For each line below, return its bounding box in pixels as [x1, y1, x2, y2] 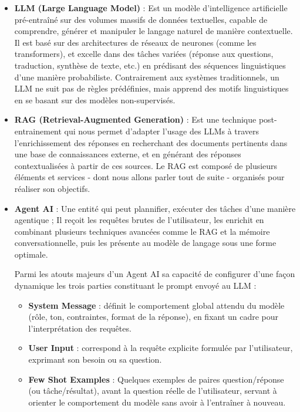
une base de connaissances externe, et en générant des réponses [14, 148, 241, 160]
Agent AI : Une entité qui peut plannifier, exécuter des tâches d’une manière [14, 202, 296, 214]
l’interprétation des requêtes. [28, 322, 132, 334]
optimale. [14, 248, 48, 260]
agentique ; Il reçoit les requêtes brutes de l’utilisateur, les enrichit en [14, 214, 264, 226]
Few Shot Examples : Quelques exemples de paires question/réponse [28, 373, 284, 385]
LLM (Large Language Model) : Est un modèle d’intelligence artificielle [14, 2, 288, 13]
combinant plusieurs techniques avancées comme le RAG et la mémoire [14, 225, 270, 237]
